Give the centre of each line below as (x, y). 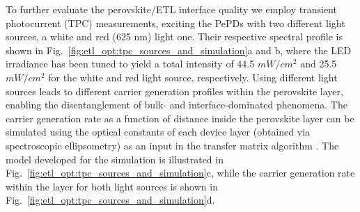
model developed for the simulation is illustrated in (115, 159)
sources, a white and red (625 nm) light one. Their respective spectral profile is (174, 36)
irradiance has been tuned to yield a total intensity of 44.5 (130, 64)
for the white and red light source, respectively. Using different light (193, 77)
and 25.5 (319, 64)
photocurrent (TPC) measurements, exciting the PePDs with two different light (175, 23)
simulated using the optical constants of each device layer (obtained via (158, 132)
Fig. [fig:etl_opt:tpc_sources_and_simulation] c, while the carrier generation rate (180, 173)
